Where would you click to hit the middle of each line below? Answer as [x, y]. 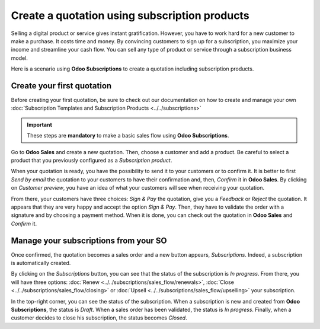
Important [40, 124]
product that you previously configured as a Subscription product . [92, 160]
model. [19, 58]
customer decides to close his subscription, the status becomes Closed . [99, 318]
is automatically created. [41, 263]
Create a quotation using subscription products [130, 15]
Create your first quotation [61, 86]
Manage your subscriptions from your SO [89, 240]
